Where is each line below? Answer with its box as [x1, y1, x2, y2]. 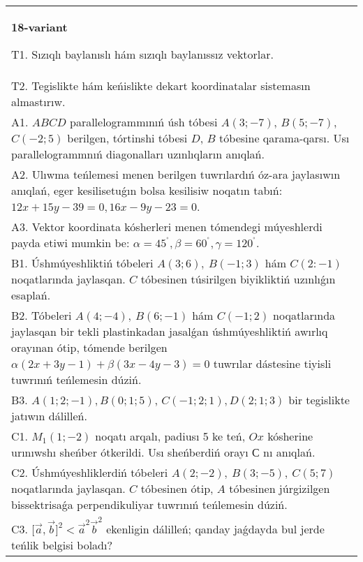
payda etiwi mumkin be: [11, 235, 130, 251]
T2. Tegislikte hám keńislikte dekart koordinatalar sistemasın [11, 77, 311, 94]
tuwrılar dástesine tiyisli [213, 355, 332, 371]
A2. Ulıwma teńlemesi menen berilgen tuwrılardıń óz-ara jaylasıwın [11, 166, 341, 182]
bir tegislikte [288, 392, 350, 408]
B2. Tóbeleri [11, 307, 72, 323]
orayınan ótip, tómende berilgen [11, 339, 168, 355]
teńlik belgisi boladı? [11, 536, 113, 553]
